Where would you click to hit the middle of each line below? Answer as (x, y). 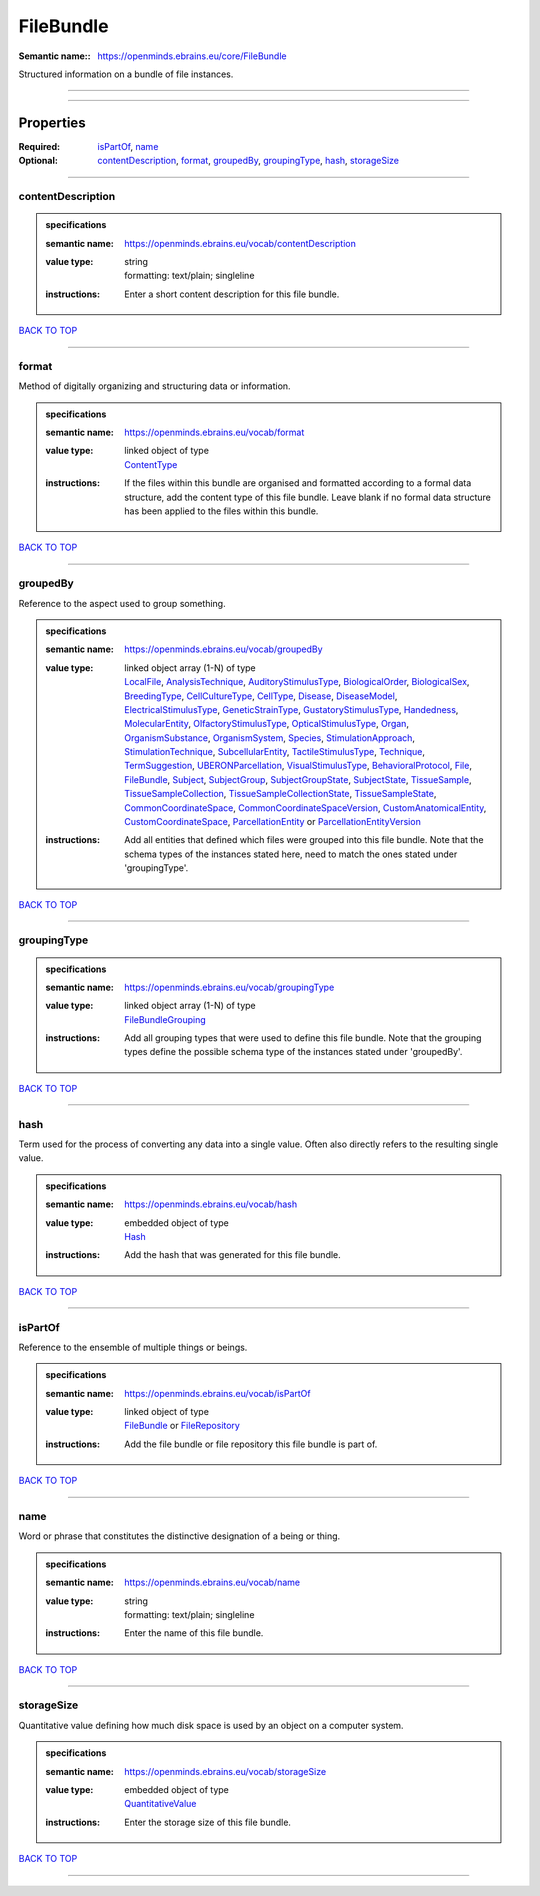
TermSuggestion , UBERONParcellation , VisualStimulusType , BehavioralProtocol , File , (298, 766)
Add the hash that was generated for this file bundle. (233, 1255)
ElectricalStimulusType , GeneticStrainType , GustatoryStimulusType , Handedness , (291, 709)
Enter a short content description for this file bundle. (232, 294)
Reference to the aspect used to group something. (122, 603)
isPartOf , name (128, 146)
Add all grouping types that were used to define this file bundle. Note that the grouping (303, 1038)
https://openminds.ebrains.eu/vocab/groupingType (229, 987)
